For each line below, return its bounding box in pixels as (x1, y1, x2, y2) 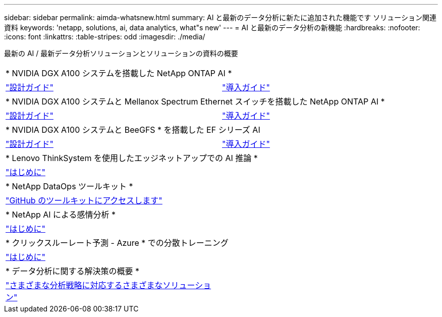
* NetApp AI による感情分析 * (6, 209, 116, 220)
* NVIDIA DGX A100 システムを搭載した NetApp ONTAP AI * (6, 68, 232, 78)
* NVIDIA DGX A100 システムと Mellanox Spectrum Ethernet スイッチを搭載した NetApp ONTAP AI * (6, 96, 385, 107)
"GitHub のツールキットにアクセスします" (6, 195, 162, 205)
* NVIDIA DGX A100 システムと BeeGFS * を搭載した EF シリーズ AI (6, 125, 260, 135)
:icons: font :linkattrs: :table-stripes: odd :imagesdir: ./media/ (4, 32, 205, 41)
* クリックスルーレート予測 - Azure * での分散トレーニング (6, 238, 229, 248)
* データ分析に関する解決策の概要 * (6, 266, 140, 276)
